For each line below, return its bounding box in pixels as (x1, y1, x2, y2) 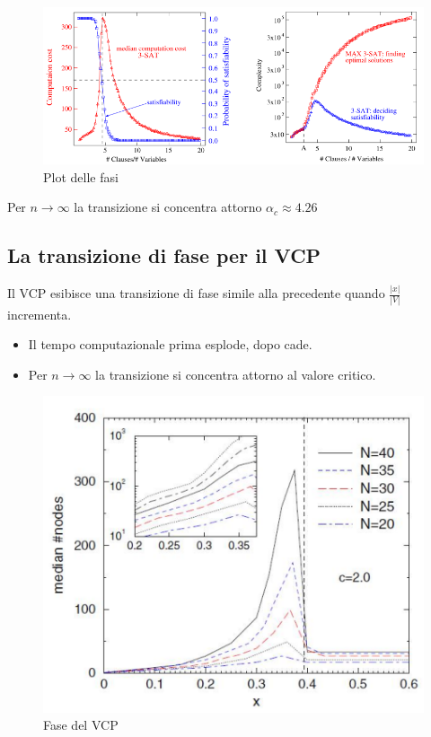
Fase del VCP (43, 715, 119, 734)
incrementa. (7, 304, 72, 323)
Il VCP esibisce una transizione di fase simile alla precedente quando (7, 284, 385, 303)
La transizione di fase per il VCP (7, 241, 321, 269)
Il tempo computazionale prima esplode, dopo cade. (28, 335, 312, 354)
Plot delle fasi (43, 167, 119, 186)
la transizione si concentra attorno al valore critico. (95, 364, 376, 383)
